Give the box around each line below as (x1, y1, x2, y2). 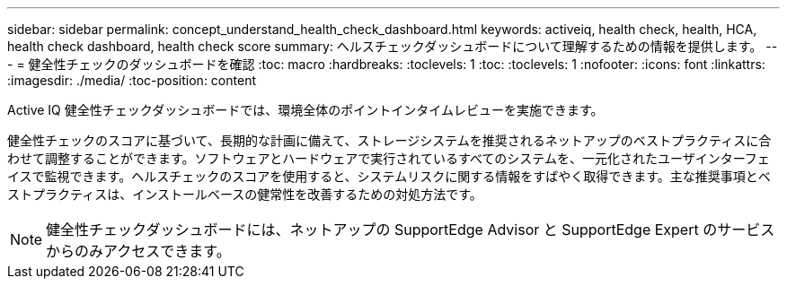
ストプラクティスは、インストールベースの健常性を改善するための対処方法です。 (7, 186, 482, 202)
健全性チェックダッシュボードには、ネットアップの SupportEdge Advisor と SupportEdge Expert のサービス (46, 221, 775, 238)
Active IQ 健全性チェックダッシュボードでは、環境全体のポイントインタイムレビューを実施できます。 (7, 102, 604, 117)
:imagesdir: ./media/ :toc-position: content (7, 73, 256, 88)
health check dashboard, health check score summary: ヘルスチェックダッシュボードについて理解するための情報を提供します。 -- (7, 39, 778, 54)
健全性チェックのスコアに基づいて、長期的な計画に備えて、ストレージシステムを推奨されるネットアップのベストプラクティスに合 (7, 133, 772, 148)
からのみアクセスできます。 (46, 242, 231, 260)
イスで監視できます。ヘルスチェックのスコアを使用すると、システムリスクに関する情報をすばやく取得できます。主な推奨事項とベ (7, 169, 771, 184)
